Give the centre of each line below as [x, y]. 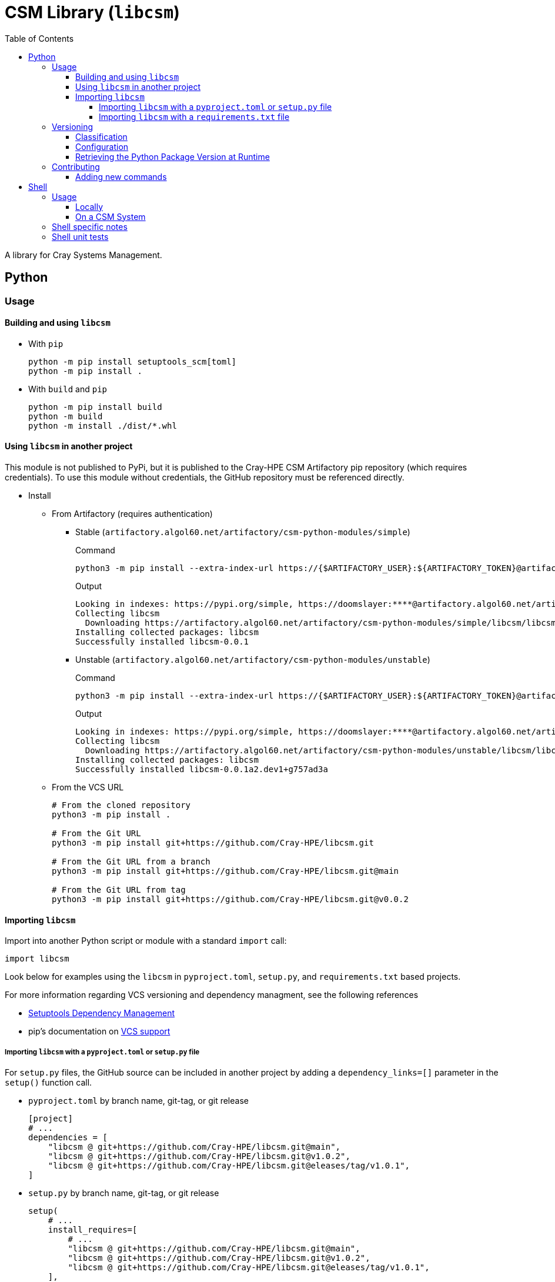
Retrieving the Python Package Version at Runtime [173, 156]
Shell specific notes [90, 226]
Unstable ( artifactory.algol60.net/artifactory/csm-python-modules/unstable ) [253, 660]
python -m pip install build [95, 407]
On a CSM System [111, 216]
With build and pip [68, 389]
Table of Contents [39, 38]
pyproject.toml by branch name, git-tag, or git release [138, 1101]
